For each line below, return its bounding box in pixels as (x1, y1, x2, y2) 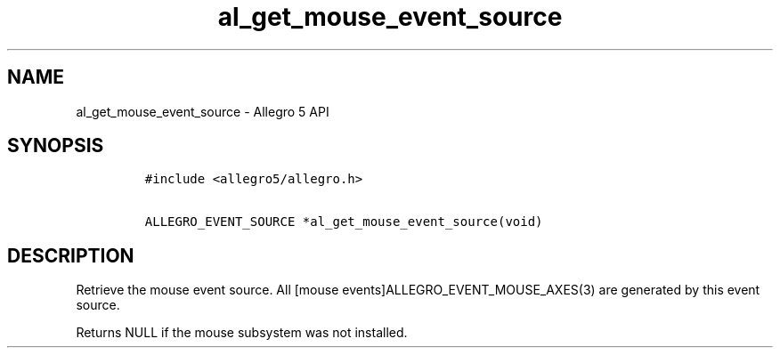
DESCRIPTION (7, 244, 134, 267)
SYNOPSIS (7, 134, 104, 157)
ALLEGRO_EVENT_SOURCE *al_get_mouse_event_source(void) (144, 214, 543, 230)
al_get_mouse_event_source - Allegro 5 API (76, 103, 329, 119)
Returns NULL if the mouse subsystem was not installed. (76, 325, 408, 341)
